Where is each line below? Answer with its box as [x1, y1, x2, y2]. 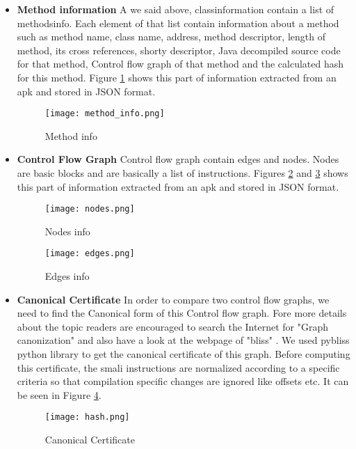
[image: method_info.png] [44, 109, 165, 119]
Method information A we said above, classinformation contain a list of [17, 2, 334, 16]
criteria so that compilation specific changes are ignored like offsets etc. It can [17, 374, 349, 388]
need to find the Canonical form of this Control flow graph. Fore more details [17, 306, 347, 320]
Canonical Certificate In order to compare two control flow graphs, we [17, 292, 330, 306]
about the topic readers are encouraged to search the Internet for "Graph [17, 319, 328, 333]
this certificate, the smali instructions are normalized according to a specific [17, 360, 340, 375]
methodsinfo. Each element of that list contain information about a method [17, 15, 339, 30]
